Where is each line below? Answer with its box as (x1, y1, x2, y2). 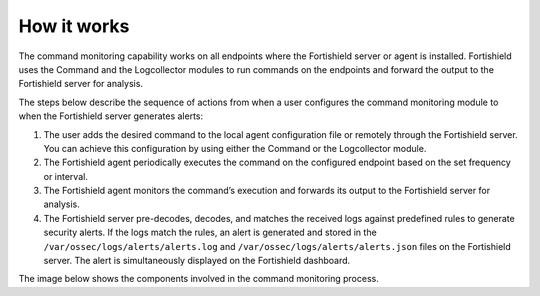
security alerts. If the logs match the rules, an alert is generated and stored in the (43, 226, 377, 239)
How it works (18, 15, 130, 37)
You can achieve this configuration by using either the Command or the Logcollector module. (43, 142, 427, 154)
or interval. (43, 170, 89, 182)
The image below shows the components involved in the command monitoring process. (18, 273, 379, 285)
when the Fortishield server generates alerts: (18, 110, 204, 122)
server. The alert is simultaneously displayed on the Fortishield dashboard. (43, 255, 351, 267)
